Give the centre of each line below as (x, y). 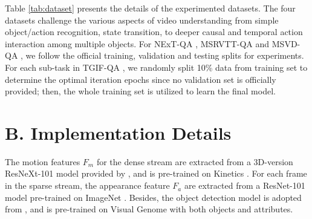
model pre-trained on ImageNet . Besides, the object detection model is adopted (153, 197)
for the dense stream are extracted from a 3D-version (195, 161)
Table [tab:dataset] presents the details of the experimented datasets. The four (150, 8)
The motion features (43, 161)
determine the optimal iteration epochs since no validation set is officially (141, 79)
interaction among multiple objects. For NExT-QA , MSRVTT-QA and (137, 43)
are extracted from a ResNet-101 (245, 185)
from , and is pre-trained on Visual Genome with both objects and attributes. (149, 209)
